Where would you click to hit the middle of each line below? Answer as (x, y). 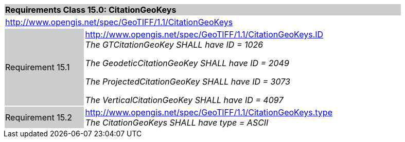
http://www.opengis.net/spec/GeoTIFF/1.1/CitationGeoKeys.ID (204, 34)
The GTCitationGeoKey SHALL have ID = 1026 (174, 45)
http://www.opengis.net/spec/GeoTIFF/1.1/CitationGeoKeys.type (209, 112)
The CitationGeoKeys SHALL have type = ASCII (177, 123)
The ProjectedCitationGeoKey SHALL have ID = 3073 (188, 82)
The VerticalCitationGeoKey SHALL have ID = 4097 (184, 100)
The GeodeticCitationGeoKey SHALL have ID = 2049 (187, 63)
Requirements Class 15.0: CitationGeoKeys (91, 10)
